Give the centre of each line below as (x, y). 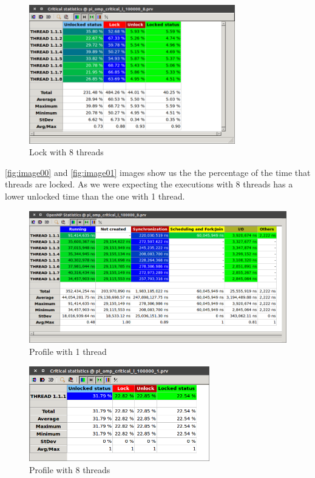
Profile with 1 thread (68, 351)
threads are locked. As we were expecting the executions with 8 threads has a (149, 184)
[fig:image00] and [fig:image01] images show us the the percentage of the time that (158, 172)
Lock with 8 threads (66, 152)
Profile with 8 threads (70, 469)
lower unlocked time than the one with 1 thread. (95, 196)
